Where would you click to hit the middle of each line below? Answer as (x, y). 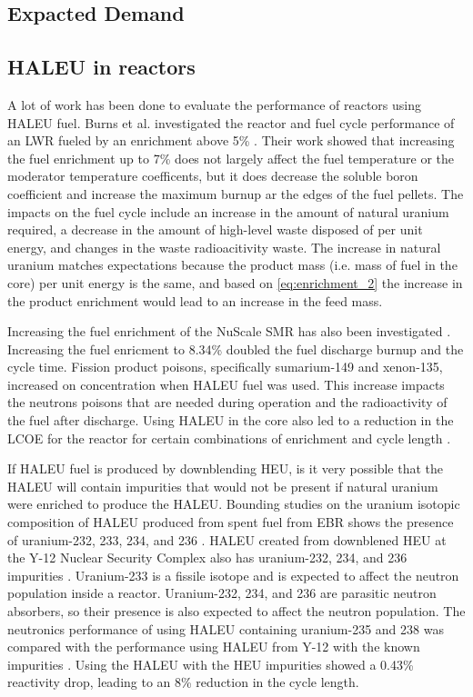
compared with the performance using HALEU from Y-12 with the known (214, 647)
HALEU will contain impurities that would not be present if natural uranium (223, 486)
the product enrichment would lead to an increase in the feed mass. (195, 300)
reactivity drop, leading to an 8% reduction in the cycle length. (183, 682)
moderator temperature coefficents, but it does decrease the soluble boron (213, 176)
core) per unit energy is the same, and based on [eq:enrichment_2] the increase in (235, 282)
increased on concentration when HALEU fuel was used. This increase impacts (226, 384)
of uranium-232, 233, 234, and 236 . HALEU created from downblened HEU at (227, 539)
